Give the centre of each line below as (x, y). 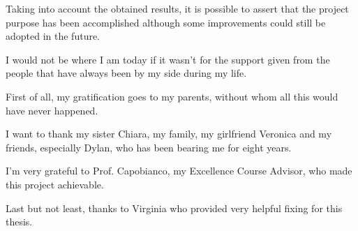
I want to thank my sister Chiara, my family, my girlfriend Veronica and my (169, 134)
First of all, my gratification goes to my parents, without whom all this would (172, 96)
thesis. (19, 222)
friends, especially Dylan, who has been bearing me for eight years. (149, 147)
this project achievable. (55, 184)
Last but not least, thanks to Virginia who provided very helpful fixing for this (174, 208)
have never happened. (52, 110)
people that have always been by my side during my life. (126, 73)
